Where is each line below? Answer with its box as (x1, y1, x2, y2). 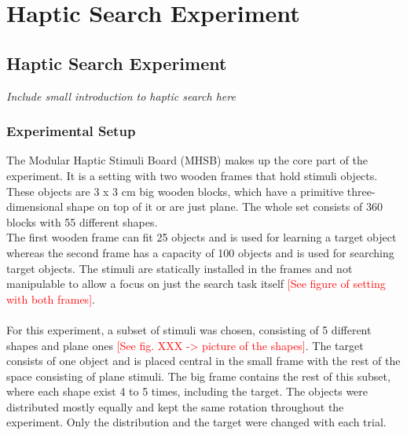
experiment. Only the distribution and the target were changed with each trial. (6, 414, 387, 430)
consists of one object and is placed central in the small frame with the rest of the (6, 352, 401, 369)
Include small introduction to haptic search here (6, 87, 236, 104)
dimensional (6, 198, 64, 215)
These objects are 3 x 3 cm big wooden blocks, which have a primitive (6, 182, 344, 199)
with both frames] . (6, 290, 95, 307)
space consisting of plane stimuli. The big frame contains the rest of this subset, (6, 367, 390, 384)
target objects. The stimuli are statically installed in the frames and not (6, 260, 353, 276)
